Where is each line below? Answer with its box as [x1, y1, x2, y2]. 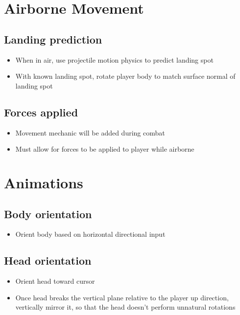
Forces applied [4, 104, 78, 119]
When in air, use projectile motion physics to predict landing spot [15, 54, 214, 65]
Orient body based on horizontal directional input [15, 229, 166, 239]
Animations [4, 172, 83, 192]
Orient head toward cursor [15, 276, 95, 286]
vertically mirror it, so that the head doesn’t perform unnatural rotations [15, 302, 236, 312]
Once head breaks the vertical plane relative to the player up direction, [15, 292, 229, 302]
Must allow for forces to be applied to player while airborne [15, 144, 194, 154]
